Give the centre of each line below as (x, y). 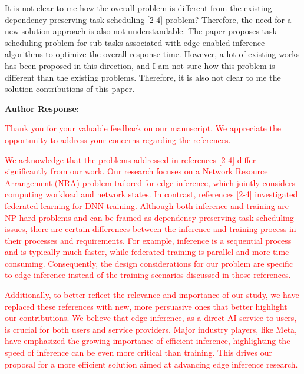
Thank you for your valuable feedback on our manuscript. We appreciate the (143, 128)
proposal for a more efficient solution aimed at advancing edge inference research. (151, 364)
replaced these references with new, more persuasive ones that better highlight (146, 306)
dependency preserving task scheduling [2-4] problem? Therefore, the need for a (148, 19)
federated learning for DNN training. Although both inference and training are (147, 205)
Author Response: (42, 108)
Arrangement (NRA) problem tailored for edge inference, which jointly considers (150, 182)
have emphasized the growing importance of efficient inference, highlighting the (148, 341)
